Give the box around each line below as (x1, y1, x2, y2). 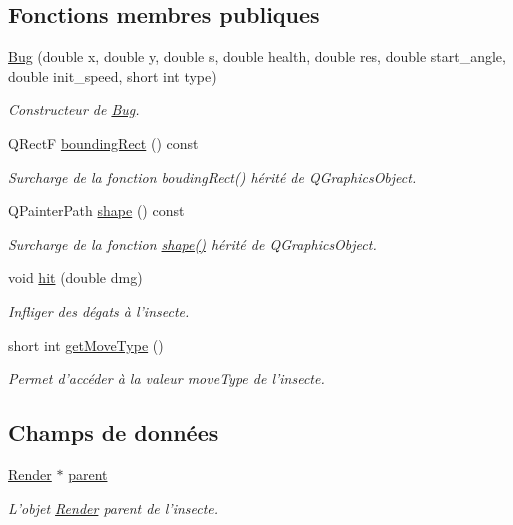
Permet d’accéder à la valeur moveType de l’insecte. (8, 368, 325, 389)
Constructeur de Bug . (8, 99, 140, 120)
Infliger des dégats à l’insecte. (8, 300, 190, 321)
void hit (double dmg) (8, 267, 143, 288)
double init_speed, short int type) (8, 65, 217, 86)
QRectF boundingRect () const (8, 132, 199, 153)
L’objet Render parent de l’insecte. (8, 497, 219, 518)
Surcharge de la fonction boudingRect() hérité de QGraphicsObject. (8, 166, 417, 187)
